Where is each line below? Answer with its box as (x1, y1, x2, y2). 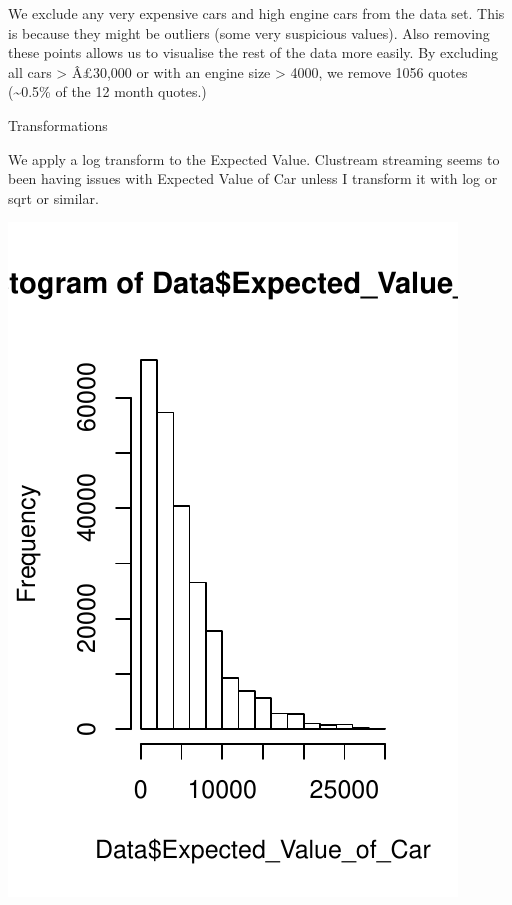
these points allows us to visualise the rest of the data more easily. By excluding (8, 42, 499, 63)
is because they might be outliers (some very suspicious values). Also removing (8, 22, 490, 43)
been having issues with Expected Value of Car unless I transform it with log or (8, 168, 498, 189)
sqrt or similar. (8, 187, 99, 208)
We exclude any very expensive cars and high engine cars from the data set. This (8, 3, 505, 23)
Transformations (8, 114, 108, 135)
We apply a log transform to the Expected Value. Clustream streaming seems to (8, 148, 500, 169)
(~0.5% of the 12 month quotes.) (8, 81, 207, 102)
